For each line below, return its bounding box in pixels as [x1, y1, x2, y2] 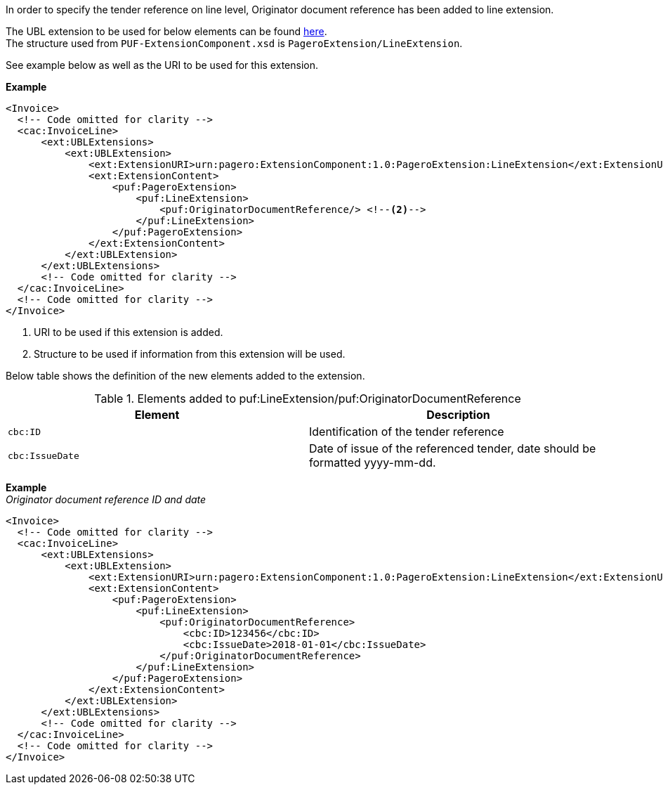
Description [426, 408, 490, 422]
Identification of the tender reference [309, 425, 504, 439]
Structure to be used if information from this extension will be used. [34, 348, 346, 360]
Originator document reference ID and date [6, 493, 206, 505]
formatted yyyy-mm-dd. [309, 455, 436, 470]
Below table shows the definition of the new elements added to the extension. [6, 370, 365, 382]
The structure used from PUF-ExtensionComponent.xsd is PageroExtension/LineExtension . [6, 37, 463, 49]
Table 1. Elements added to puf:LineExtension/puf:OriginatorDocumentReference [94, 391, 521, 406]
